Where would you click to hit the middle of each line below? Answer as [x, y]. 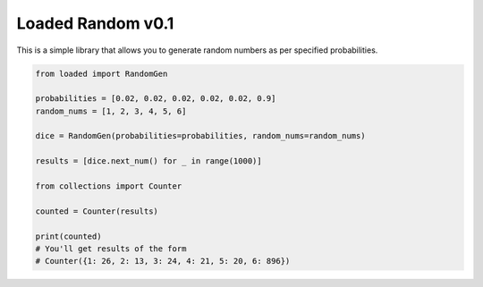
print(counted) [68, 236]
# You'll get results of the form [111, 249]
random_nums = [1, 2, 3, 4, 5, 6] [111, 111]
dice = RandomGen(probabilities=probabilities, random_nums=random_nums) [200, 136]
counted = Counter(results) [97, 211]
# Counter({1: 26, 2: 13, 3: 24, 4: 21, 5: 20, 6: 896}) [163, 261]
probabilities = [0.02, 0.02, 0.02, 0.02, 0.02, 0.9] [156, 99]
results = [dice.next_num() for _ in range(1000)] [149, 161]
